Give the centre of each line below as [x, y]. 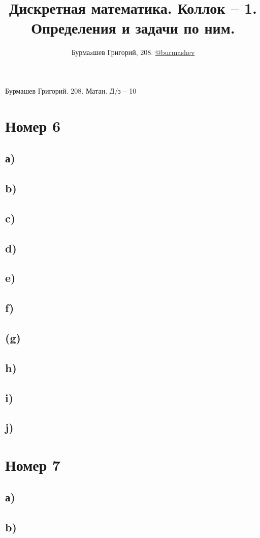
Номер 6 [33, 125]
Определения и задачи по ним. [133, 28]
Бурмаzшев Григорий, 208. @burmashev [133, 52]
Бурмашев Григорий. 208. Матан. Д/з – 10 [71, 90]
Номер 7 [33, 464]
